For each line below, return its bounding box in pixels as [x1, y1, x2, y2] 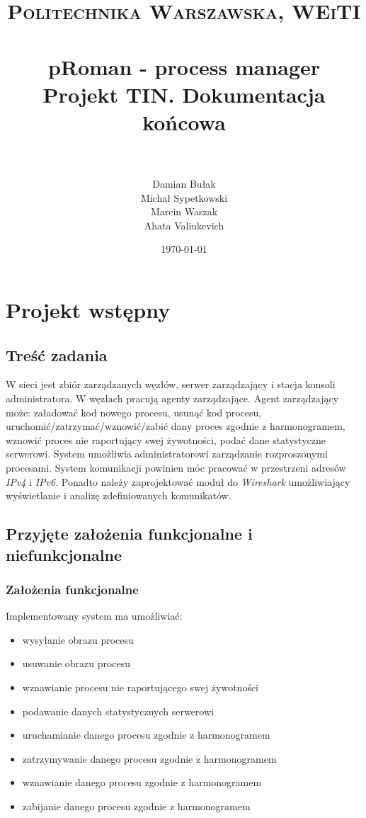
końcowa [142, 107, 226, 136]
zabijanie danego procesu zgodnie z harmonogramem [22, 798, 251, 813]
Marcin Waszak [150, 204, 218, 219]
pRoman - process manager [47, 52, 321, 81]
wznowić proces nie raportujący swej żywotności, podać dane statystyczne [6, 432, 326, 447]
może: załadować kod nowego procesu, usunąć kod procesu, [6, 404, 262, 419]
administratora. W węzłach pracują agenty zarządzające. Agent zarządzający [6, 391, 339, 406]
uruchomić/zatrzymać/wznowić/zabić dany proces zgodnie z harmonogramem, [6, 419, 345, 433]
